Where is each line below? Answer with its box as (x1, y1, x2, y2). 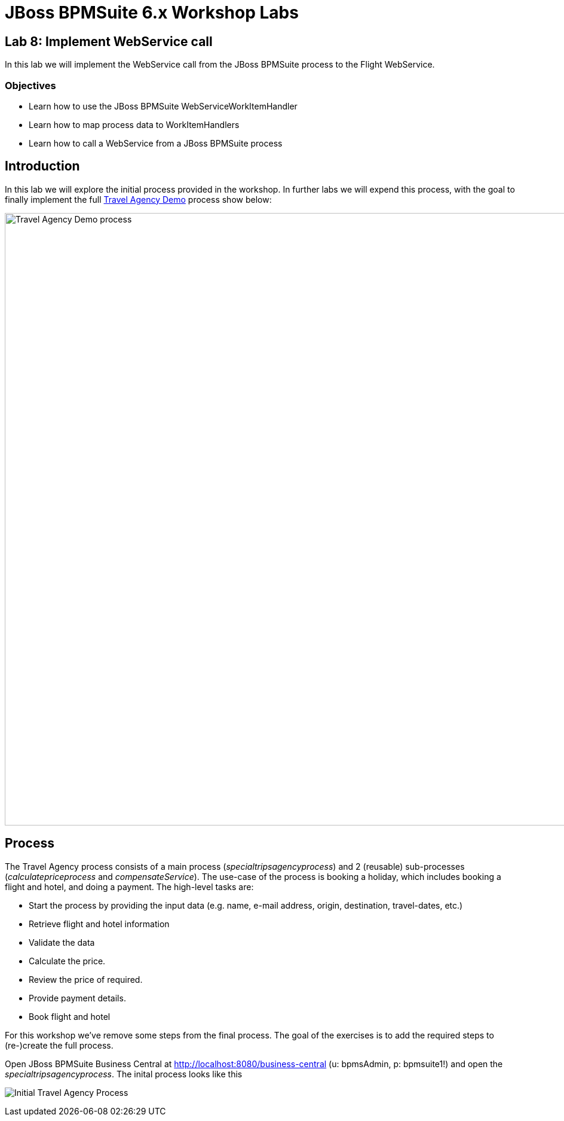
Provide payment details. (29, 992, 126, 1003)
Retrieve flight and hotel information (29, 918, 170, 929)
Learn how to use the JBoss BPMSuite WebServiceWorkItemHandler (29, 100, 298, 111)
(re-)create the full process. (5, 1040, 114, 1050)
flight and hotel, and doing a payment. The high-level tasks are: (5, 881, 254, 892)
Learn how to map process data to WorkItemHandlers (29, 119, 240, 130)
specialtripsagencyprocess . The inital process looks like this (5, 1068, 243, 1079)
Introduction (5, 159, 80, 174)
